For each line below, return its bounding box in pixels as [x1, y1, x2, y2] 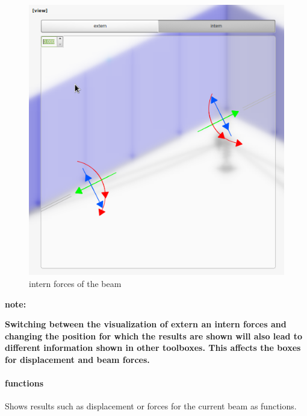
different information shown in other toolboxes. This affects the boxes [5, 341, 301, 354]
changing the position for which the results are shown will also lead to [5, 329, 303, 342]
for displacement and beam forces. [5, 353, 150, 366]
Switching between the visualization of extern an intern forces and [5, 318, 287, 330]
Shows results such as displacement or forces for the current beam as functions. [5, 400, 297, 412]
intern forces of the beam [29, 277, 122, 290]
